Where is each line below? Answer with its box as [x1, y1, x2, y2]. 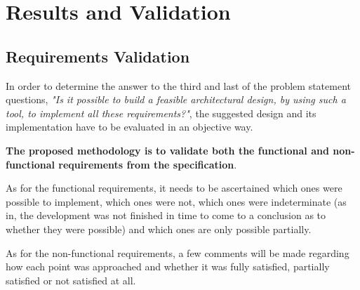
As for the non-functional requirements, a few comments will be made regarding [6, 245, 349, 260]
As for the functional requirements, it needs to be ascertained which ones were [6, 180, 342, 195]
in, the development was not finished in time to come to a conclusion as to [6, 208, 326, 223]
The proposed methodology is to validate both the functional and [6, 143, 329, 157]
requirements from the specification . [58, 157, 237, 171]
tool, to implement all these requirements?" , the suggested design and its [6, 105, 316, 120]
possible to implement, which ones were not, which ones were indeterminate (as [6, 194, 347, 209]
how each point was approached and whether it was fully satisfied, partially [6, 259, 330, 274]
